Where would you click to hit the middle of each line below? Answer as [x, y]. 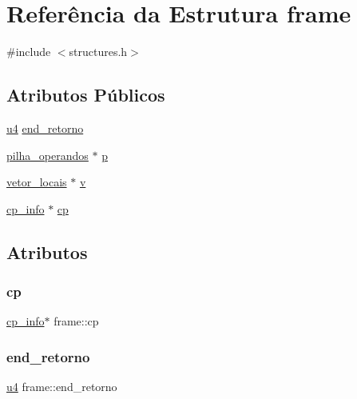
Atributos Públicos [86, 95]
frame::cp [76, 321]
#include [29, 52]
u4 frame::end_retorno [62, 387]
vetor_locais [37, 182]
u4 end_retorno [45, 128]
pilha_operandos [48, 155]
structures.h [98, 52]
